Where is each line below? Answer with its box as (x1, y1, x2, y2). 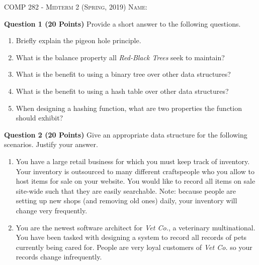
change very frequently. (16, 205, 88, 215)
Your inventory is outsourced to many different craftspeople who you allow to (16, 166, 254, 176)
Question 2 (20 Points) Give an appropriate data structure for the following (4, 129, 247, 140)
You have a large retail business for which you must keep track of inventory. (16, 156, 250, 166)
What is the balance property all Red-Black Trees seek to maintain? (16, 52, 225, 62)
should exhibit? (16, 112, 63, 123)
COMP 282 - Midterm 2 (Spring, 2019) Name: (4, 2, 147, 12)
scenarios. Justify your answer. (4, 139, 98, 150)
